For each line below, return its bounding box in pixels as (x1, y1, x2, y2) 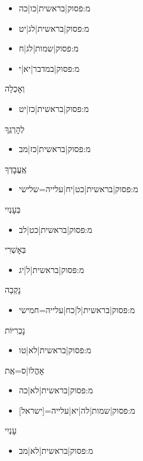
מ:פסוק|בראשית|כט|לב (18, 223, 92, 235)
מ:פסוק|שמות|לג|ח (18, 42, 79, 54)
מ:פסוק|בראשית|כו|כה (18, 2, 91, 14)
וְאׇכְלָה (5, 82, 25, 95)
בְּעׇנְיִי (5, 202, 21, 215)
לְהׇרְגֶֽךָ (5, 122, 24, 135)
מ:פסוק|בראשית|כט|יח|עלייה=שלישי (18, 183, 138, 195)
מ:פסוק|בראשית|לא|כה (18, 384, 94, 396)
